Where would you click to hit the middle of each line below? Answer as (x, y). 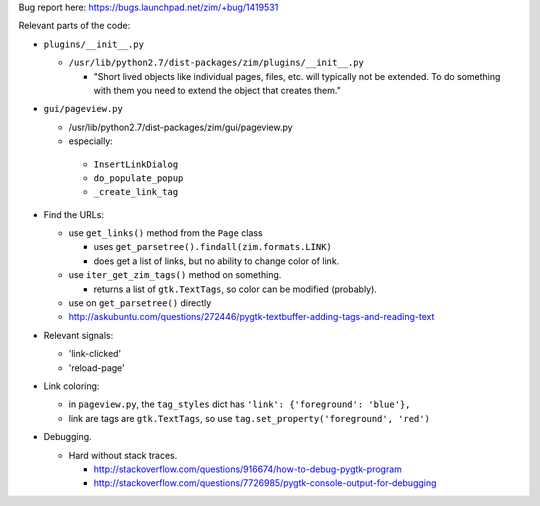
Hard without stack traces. (123, 455)
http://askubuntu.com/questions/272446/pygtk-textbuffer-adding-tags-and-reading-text (251, 317)
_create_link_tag (136, 192)
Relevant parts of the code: (74, 26)
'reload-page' (96, 367)
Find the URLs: (74, 214)
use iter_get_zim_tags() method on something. (175, 275)
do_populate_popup (138, 178)
